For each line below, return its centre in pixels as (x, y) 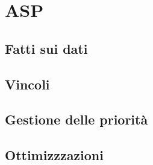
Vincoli (27, 84)
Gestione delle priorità (76, 119)
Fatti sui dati (46, 48)
